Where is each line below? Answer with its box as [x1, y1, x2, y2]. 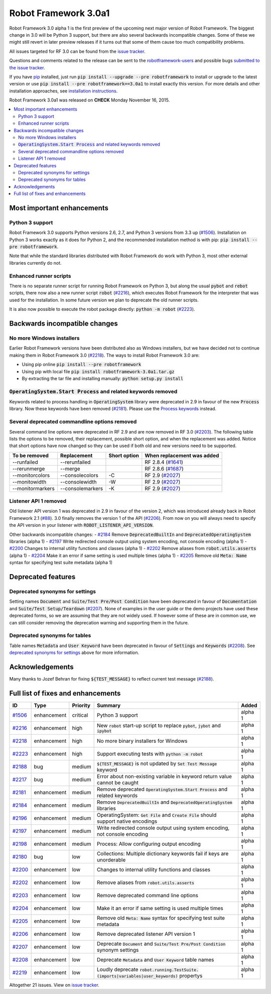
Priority [72, 702, 90, 709]
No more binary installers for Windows [96, 737, 188, 744]
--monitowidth [12, 478, 47, 485]
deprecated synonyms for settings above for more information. [9, 649, 140, 655]
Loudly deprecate [96, 966, 139, 973]
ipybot [96, 728, 112, 734]
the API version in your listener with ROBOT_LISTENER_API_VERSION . [9, 522, 154, 528]
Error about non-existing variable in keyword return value [96, 772, 232, 780]
